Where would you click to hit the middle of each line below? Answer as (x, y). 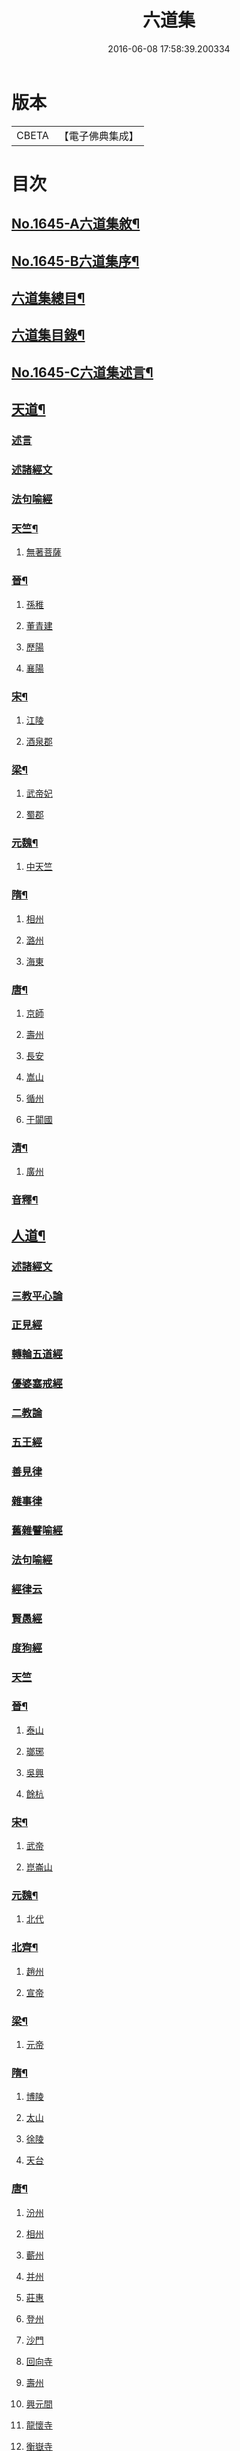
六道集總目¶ (48, 298)
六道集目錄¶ (48, 335)
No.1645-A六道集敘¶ (76, 224)
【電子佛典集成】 (98, 136)
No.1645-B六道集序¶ (75, 261)
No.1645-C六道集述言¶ (82, 372)
